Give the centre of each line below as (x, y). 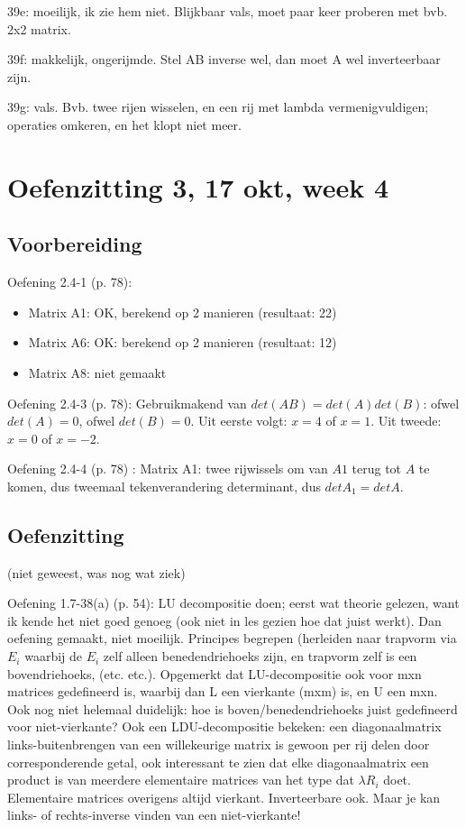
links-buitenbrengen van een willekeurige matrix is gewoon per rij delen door (219, 744)
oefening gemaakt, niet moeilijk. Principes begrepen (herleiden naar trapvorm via (232, 638)
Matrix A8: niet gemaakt (97, 372)
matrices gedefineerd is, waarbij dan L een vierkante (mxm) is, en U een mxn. (223, 691)
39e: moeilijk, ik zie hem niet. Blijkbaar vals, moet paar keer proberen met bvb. (228, 11)
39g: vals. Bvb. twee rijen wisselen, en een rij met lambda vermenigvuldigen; (218, 107)
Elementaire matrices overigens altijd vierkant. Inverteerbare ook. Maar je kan (224, 797)
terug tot (377, 469)
